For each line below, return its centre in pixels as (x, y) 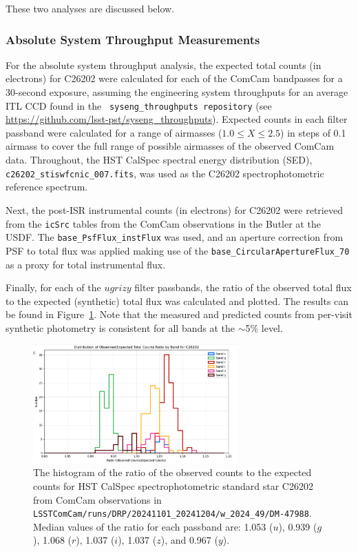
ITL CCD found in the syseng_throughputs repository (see (139, 105)
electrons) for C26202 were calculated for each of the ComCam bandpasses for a (174, 78)
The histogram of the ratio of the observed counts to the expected (172, 472)
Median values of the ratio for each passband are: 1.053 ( (153, 526)
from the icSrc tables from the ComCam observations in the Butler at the (163, 223)
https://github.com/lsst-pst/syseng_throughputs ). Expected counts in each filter (177, 119)
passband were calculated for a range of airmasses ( (114, 132)
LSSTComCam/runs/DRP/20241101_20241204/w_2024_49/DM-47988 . (172, 513)
